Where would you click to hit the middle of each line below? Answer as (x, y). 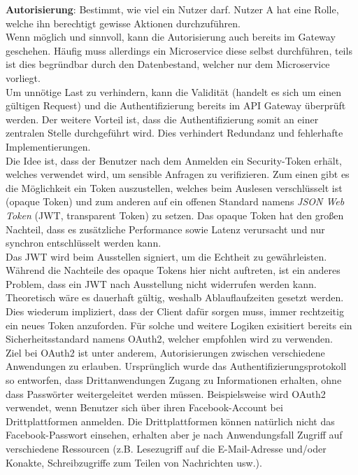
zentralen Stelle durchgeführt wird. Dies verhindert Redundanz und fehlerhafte (174, 133)
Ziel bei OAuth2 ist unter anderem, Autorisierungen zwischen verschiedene (165, 352)
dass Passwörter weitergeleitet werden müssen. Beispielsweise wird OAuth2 (166, 393)
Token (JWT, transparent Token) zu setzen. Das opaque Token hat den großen (175, 215)
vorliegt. (23, 77)
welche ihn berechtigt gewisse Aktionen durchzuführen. (123, 23)
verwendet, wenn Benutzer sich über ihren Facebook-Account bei (144, 407)
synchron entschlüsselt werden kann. (84, 243)
